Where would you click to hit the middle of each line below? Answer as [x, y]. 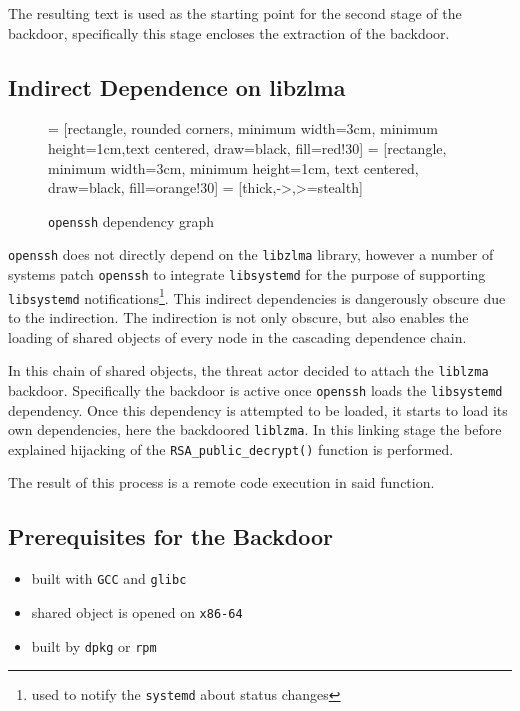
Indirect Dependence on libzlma [177, 86]
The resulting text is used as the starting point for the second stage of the [235, 13]
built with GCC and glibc [109, 578]
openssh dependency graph [131, 220]
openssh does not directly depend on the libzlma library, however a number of [251, 254]
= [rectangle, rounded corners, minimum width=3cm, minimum [243, 128]
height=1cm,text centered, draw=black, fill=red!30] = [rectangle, [247, 147]
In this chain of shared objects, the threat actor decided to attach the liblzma [248, 370]
